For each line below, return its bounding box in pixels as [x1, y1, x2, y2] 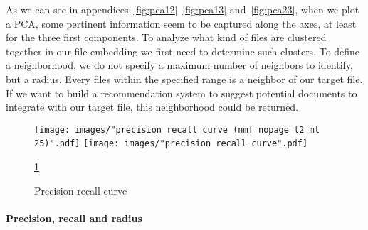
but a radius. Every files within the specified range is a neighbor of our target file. [6, 71, 363, 86]
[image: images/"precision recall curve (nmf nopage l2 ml [34, 124, 320, 135]
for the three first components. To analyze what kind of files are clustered [6, 30, 327, 45]
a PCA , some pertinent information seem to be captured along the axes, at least [6, 16, 357, 31]
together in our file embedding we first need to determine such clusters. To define [6, 43, 360, 58]
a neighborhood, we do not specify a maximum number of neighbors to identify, [6, 57, 353, 72]
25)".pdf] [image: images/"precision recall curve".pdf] [34, 138, 308, 149]
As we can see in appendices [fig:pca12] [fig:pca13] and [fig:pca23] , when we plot [6, 2, 359, 16]
